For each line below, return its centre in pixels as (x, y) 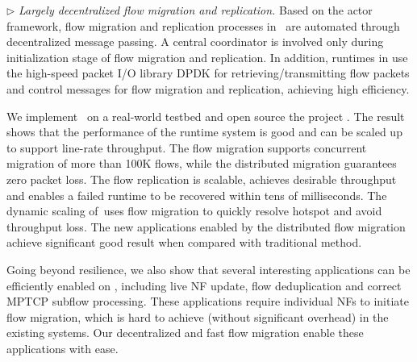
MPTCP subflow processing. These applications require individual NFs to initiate (208, 301)
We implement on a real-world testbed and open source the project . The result (206, 116)
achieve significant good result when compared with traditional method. (184, 242)
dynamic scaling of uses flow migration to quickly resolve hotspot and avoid (194, 211)
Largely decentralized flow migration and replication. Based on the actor (196, 10)
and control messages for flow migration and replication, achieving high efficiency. (208, 88)
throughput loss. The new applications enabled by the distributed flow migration (206, 226)
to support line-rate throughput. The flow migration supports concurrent (187, 147)
